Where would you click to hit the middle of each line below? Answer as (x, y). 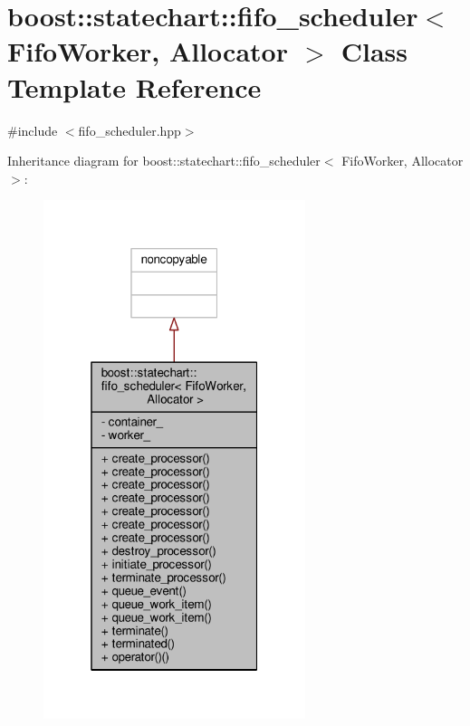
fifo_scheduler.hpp (129, 130)
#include (33, 130)
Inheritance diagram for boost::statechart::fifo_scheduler (164, 161)
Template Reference (134, 86)
